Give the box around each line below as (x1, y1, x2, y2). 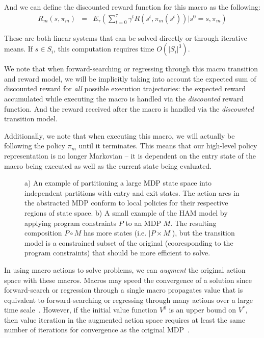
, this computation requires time (54, 43, 154, 54)
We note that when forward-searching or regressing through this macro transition (4, 63, 258, 74)
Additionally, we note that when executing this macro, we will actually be (4, 130, 235, 141)
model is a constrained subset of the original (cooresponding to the (24, 237, 233, 248)
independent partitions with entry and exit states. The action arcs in (24, 187, 240, 198)
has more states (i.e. (83, 227, 147, 238)
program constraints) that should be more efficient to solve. (24, 247, 210, 258)
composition (24, 227, 62, 238)
